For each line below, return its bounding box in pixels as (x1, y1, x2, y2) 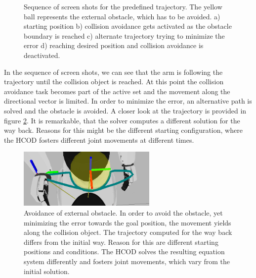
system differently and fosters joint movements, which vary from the (24, 256, 230, 266)
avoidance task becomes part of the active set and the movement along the (4, 86, 230, 96)
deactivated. (24, 50, 60, 60)
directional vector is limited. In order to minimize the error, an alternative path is (4, 96, 252, 106)
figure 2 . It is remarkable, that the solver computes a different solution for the (4, 115, 240, 125)
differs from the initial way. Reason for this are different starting (24, 236, 218, 247)
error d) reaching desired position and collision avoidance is (24, 40, 204, 51)
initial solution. (24, 266, 70, 276)
